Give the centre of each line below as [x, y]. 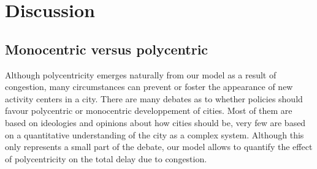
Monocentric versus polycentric [107, 49]
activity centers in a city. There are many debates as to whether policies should [154, 98]
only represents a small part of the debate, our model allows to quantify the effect [159, 147]
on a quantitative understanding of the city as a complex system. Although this [155, 134]
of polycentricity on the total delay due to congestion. [106, 158]
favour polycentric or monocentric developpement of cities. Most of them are [149, 111]
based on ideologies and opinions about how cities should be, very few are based [155, 122]
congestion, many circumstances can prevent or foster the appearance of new [149, 87]
